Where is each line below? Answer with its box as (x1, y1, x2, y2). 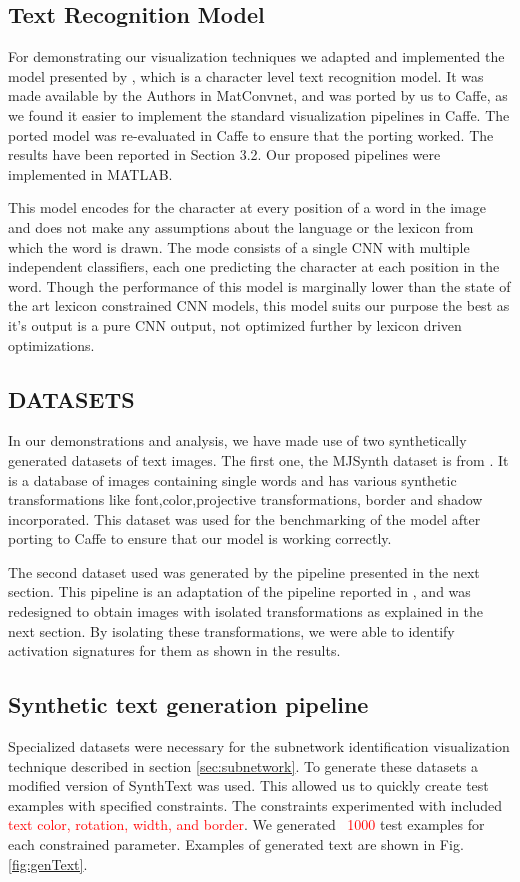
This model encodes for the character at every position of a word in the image (8, 197, 486, 218)
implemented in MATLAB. (8, 163, 173, 184)
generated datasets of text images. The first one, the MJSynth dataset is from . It (8, 449, 509, 470)
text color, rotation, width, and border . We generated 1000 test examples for (8, 814, 485, 835)
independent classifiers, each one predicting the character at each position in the (8, 256, 500, 277)
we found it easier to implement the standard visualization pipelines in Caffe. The (8, 104, 510, 125)
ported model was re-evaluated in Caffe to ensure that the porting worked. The (8, 124, 494, 145)
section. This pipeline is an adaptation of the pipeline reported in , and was (8, 581, 471, 602)
